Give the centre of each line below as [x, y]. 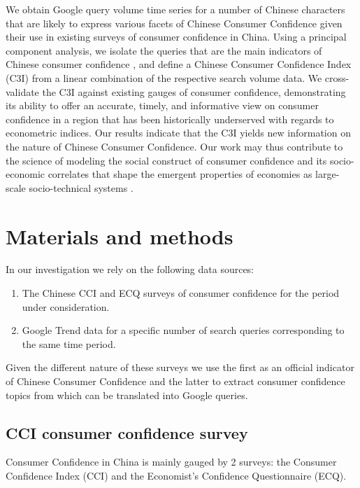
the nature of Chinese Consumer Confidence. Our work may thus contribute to [174, 146]
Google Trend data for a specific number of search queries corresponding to [183, 330]
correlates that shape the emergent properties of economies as [180, 174]
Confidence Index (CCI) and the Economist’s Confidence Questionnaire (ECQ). [176, 475]
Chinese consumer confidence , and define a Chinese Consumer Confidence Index [179, 64]
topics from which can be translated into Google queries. [127, 395]
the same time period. [69, 343]
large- [327, 174]
